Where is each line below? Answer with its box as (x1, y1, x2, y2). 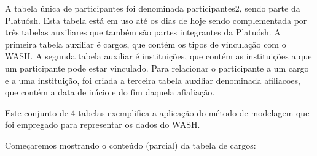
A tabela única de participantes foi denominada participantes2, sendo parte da (5, 2, 300, 14)
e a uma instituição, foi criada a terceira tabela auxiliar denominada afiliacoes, (5, 73, 300, 86)
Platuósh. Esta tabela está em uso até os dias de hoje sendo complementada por (5, 13, 307, 26)
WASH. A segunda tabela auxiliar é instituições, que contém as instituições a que (5, 50, 312, 62)
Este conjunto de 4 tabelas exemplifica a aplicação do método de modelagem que (5, 106, 310, 119)
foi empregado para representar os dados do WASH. (5, 118, 200, 131)
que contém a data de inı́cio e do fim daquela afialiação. (5, 86, 215, 98)
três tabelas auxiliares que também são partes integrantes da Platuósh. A (5, 26, 281, 39)
